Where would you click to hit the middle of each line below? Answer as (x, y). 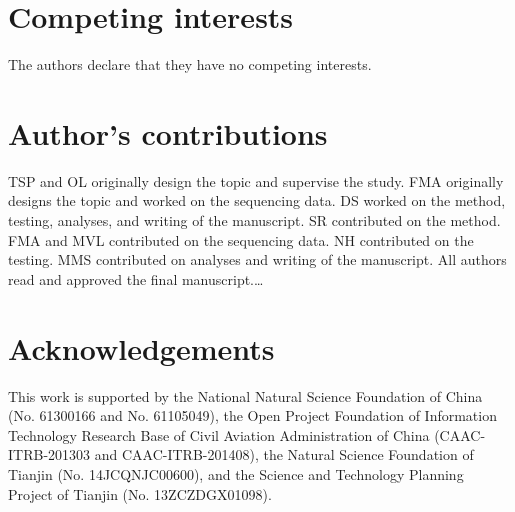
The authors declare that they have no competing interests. (190, 64)
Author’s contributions (168, 132)
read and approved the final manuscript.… (136, 278)
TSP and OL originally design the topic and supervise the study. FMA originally (256, 180)
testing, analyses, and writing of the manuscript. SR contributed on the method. (254, 220)
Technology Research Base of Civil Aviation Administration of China (219, 434)
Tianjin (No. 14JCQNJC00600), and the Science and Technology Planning (236, 473)
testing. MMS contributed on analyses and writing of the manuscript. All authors (257, 259)
